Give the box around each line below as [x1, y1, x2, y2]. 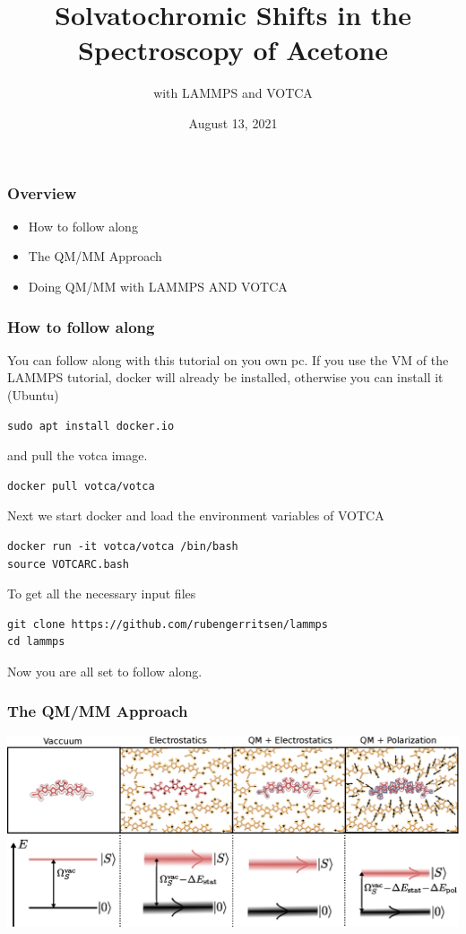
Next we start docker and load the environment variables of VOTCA [7, 506, 384, 525]
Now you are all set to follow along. [7, 661, 203, 680]
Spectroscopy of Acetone [78, 31, 388, 68]
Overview [7, 181, 77, 204]
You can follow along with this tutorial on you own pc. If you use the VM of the [7, 350, 449, 369]
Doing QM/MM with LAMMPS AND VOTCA [28, 276, 288, 295]
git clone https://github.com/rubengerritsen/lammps [7, 617, 328, 631]
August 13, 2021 [188, 113, 278, 132]
